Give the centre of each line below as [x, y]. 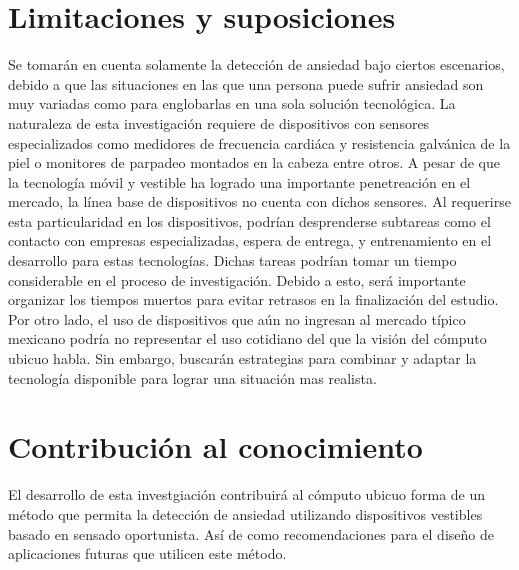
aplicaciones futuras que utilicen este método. [147, 553]
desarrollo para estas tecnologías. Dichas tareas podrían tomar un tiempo [232, 260]
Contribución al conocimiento [215, 446]
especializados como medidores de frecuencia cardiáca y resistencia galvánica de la [259, 142]
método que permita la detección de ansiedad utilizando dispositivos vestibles [245, 513]
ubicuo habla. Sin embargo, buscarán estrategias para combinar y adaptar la [242, 358]
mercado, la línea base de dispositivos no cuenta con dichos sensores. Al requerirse [259, 201]
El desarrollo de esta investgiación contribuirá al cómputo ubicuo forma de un [247, 494]
